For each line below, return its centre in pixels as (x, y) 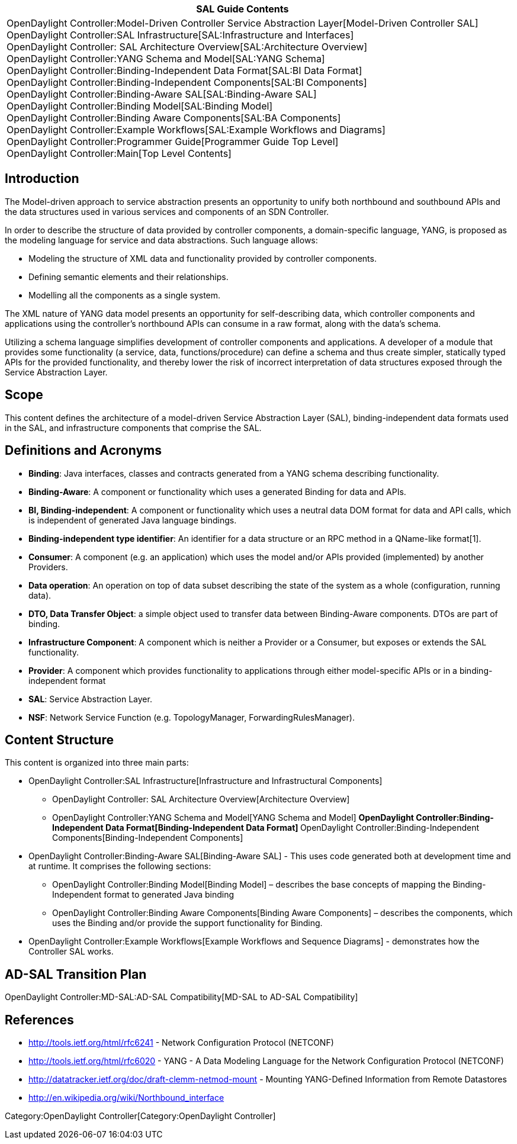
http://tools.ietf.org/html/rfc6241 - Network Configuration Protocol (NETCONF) (181, 1043)
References (39, 1020)
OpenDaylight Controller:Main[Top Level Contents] (119, 153)
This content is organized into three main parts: (97, 763)
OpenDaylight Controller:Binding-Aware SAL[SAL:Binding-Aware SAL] (162, 94)
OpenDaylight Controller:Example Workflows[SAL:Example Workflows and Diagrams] (196, 130)
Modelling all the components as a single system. (125, 295)
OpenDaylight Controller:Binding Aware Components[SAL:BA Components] (174, 118)
